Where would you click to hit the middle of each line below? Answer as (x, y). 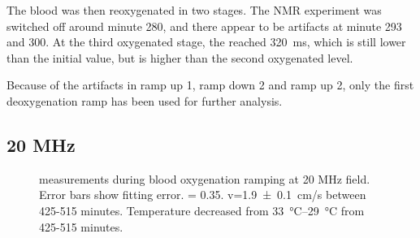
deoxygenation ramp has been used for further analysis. (145, 100)
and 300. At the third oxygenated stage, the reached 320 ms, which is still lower (206, 42)
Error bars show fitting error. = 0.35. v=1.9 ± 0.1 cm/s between (203, 195)
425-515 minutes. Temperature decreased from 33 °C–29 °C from (202, 210)
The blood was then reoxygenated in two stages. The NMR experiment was (194, 10)
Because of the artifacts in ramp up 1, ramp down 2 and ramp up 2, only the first (210, 85)
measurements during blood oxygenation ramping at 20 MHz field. (205, 178)
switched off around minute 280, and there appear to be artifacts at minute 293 (204, 26)
